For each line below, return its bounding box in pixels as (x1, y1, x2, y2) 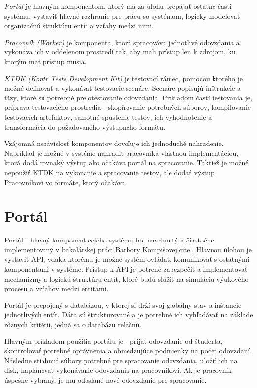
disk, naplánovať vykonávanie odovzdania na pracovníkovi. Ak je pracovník (4, 365, 232, 375)
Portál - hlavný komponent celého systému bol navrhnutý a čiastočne (4, 235, 214, 245)
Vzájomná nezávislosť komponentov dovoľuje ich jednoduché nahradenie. (4, 138, 224, 148)
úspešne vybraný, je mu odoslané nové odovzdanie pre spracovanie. (4, 374, 207, 385)
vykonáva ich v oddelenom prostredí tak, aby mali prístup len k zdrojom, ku (4, 47, 236, 57)
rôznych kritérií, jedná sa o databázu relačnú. (4, 319, 142, 329)
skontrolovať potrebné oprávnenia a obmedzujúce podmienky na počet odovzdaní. (4, 345, 252, 356)
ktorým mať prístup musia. (4, 56, 86, 66)
